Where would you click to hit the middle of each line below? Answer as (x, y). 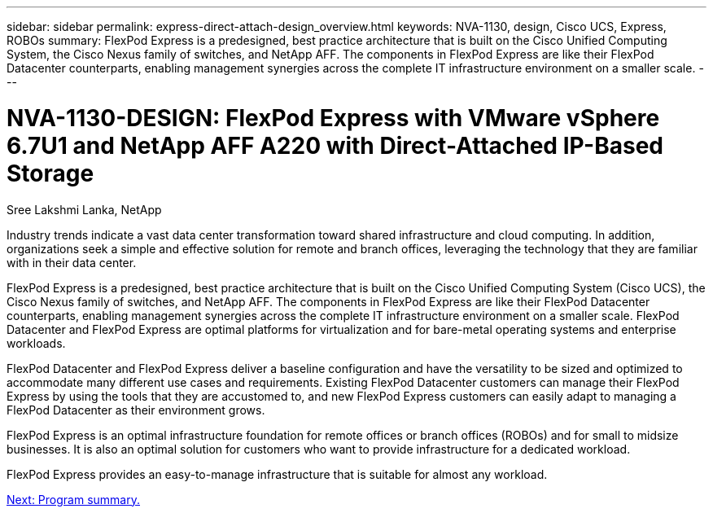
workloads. (36, 343)
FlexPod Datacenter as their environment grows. (136, 410)
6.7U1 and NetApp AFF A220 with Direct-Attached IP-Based (335, 145)
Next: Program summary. (73, 499)
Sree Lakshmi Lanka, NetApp (84, 209)
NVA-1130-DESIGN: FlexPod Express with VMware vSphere (333, 118)
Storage (50, 173)
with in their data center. (72, 262)
